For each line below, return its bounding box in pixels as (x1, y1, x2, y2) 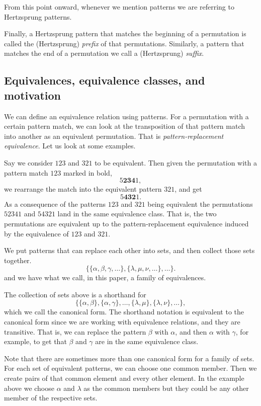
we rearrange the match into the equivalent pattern (4, 184, 162, 194)
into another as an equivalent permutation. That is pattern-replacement (4, 130, 224, 141)
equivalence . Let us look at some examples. (4, 140, 136, 151)
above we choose (4, 382, 54, 393)
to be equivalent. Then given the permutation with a (95, 157, 257, 168)
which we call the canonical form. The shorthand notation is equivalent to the (4, 306, 244, 317)
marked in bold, (63, 167, 112, 178)
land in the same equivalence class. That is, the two (57, 208, 217, 219)
